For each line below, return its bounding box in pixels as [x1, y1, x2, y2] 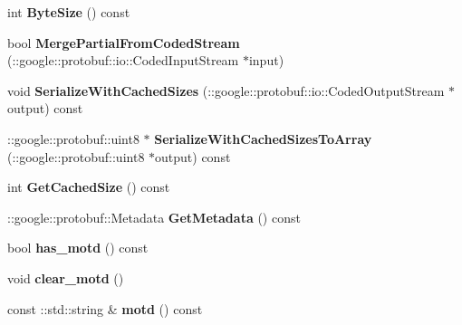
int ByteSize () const [7, 3, 130, 21]
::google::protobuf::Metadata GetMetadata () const [7, 207, 301, 226]
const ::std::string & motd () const [7, 299, 203, 318]
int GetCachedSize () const [7, 177, 170, 196]
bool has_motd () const [7, 238, 149, 257]
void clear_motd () [7, 268, 124, 287]
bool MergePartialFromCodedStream [7, 33, 240, 52]
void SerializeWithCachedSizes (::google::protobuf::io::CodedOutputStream [7, 81, 445, 100]
